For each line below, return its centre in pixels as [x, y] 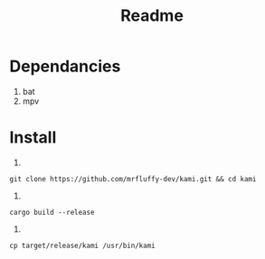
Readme [152, 16]
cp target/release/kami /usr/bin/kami [82, 245]
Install [33, 138]
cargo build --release [52, 212]
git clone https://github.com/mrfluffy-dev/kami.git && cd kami [133, 179]
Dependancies [65, 66]
